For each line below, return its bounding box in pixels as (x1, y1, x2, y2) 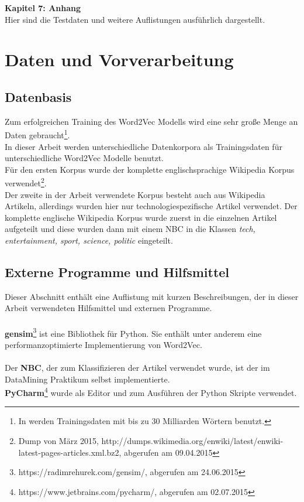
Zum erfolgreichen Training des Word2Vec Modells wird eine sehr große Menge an (5, 115, 298, 127)
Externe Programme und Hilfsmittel (5, 263, 230, 281)
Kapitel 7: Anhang (5, 2, 81, 13)
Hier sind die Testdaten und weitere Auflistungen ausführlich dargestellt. (5, 13, 265, 25)
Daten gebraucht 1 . (5, 127, 70, 141)
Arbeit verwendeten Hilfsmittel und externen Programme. (5, 302, 212, 314)
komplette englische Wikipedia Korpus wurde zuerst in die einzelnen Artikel (5, 211, 277, 223)
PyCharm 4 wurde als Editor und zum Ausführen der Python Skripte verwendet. (5, 385, 297, 398)
